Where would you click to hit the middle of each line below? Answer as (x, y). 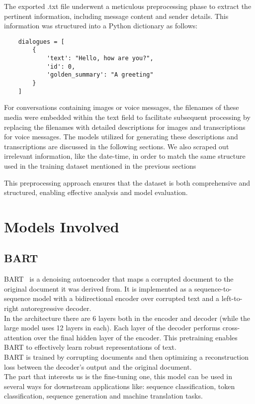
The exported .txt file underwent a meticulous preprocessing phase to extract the (128, 6)
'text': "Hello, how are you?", (100, 58)
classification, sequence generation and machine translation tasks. (103, 396)
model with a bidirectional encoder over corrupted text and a (126, 298)
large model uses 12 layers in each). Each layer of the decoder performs (112, 328)
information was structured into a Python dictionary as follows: (101, 26)
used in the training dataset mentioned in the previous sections (100, 165)
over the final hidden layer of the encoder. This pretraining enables (136, 337)
